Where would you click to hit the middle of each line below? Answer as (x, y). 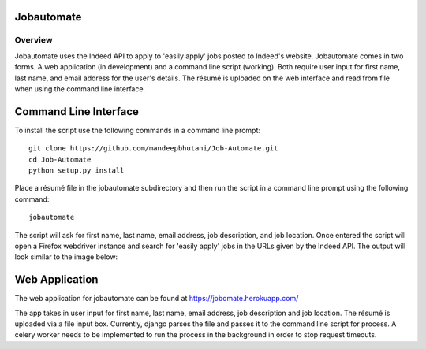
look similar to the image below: (66, 257)
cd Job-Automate (60, 159)
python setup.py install (77, 171)
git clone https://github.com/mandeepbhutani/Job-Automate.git (153, 149)
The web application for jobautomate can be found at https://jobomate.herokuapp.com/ (157, 299)
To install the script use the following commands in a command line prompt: (137, 130)
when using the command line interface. (80, 89)
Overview (34, 40)
